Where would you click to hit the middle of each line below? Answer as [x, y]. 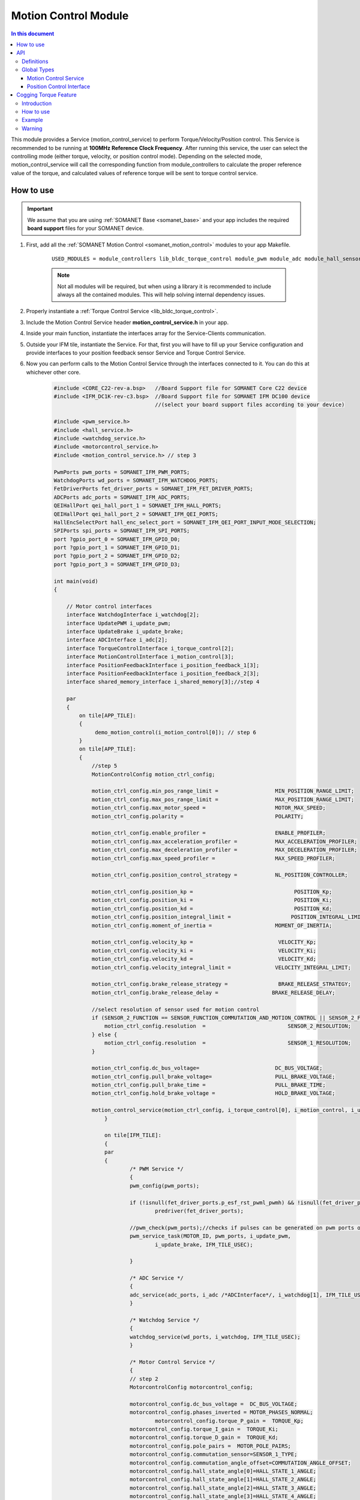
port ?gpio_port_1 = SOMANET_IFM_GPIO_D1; [117, 548]
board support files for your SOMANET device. [85, 228]
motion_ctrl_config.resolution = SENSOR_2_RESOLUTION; [227, 1026]
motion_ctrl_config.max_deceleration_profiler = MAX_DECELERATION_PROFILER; [224, 850]
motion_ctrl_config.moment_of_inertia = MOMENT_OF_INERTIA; [212, 925]
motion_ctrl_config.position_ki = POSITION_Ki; [212, 900]
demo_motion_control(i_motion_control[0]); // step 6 [176, 732]
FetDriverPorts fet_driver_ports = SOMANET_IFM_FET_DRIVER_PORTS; [153, 489]
